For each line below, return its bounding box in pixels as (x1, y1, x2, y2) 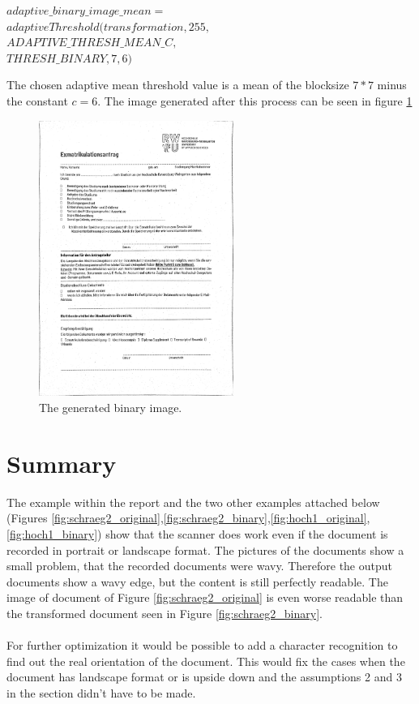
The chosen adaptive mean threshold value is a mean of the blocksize (6, 76, 349, 93)
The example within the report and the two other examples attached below (6, 493, 380, 510)
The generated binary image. (39, 399, 182, 416)
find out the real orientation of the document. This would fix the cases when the (6, 652, 405, 669)
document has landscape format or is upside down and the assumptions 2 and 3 (6, 668, 402, 685)
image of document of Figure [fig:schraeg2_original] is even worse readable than (6, 589, 404, 606)
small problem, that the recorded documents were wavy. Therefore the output (6, 557, 392, 574)
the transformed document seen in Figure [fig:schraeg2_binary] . (6, 604, 323, 621)
